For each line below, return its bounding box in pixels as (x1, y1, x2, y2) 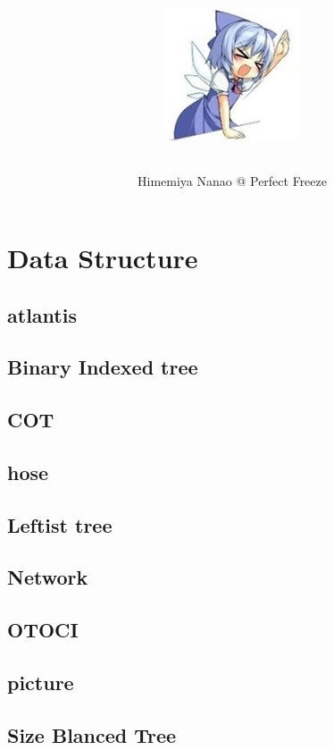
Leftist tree (7, 510, 113, 538)
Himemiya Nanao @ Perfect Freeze (138, 172, 327, 190)
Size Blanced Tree (7, 721, 177, 748)
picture (7, 669, 74, 696)
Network (7, 563, 88, 591)
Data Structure (7, 239, 198, 275)
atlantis (7, 300, 77, 328)
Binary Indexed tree (7, 353, 198, 381)
